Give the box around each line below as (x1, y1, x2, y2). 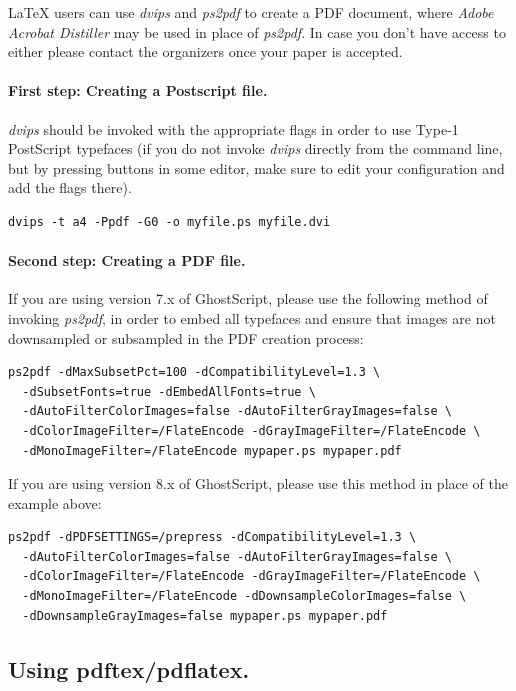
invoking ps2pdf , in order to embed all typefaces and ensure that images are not (8, 307, 496, 328)
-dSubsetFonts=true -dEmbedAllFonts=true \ (22, 384, 316, 399)
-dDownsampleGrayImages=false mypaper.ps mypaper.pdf (22, 608, 388, 623)
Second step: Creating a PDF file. (8, 250, 246, 271)
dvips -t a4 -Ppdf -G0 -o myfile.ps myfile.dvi (8, 214, 331, 229)
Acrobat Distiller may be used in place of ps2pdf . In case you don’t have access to (8, 21, 506, 42)
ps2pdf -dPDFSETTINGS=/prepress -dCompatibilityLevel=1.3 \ (8, 530, 417, 545)
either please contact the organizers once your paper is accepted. (8, 41, 403, 62)
